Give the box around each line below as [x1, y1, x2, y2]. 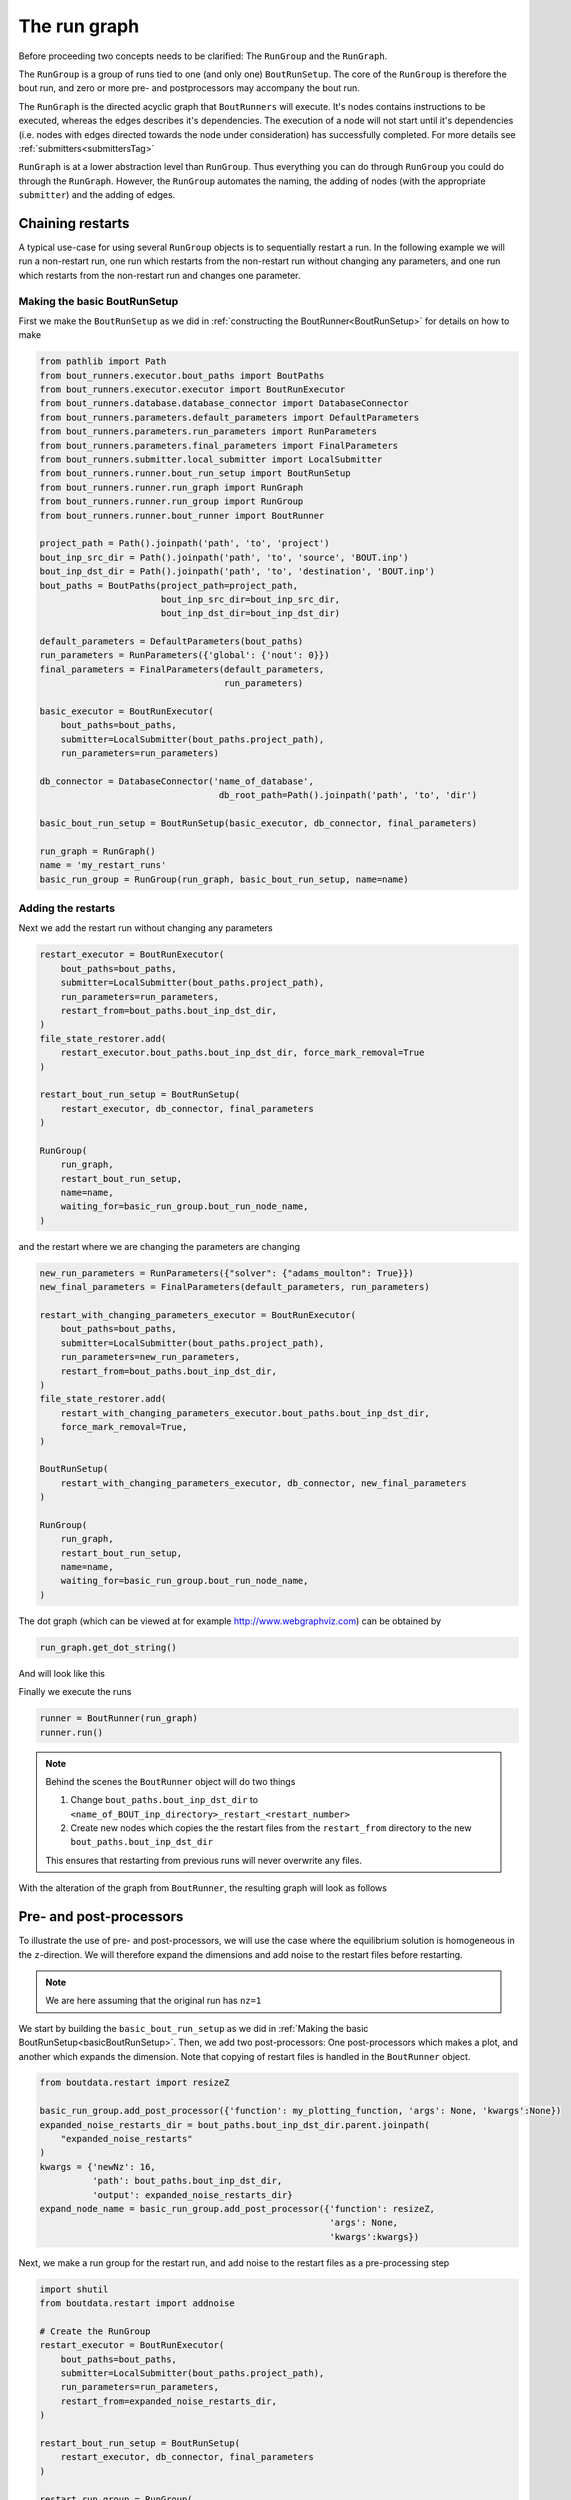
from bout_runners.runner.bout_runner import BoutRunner [39, 510, 325, 521]
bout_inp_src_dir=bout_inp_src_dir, [160, 593, 341, 605]
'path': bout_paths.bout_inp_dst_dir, [91, 2175, 283, 2187]
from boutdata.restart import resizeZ [39, 2077, 230, 2089]
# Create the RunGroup [39, 2325, 151, 2337]
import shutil [39, 2283, 109, 2295]
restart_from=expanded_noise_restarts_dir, [60, 2395, 277, 2407]
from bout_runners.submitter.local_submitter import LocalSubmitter [39, 454, 383, 465]
